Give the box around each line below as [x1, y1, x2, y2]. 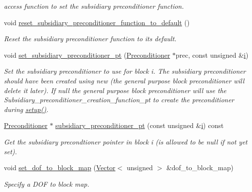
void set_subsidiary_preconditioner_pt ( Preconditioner [4, 49, 170, 60]
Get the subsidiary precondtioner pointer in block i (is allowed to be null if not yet [4, 136, 248, 146]
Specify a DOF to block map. [4, 178, 89, 189]
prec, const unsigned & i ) [175, 49, 249, 60]
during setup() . [4, 104, 49, 114]
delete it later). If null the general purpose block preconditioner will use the [4, 85, 227, 95]
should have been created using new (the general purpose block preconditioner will [4, 75, 245, 85]
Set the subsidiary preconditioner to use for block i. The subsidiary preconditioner [4, 66, 246, 76]
